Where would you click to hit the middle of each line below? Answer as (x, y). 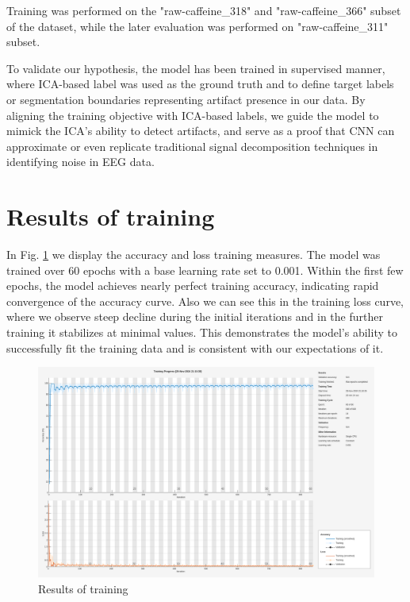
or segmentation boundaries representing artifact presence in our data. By (186, 99)
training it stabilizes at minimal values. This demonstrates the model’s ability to (202, 332)
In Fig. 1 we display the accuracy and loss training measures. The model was (194, 255)
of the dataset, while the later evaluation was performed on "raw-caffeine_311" (197, 26)
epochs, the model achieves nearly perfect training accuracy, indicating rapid (193, 286)
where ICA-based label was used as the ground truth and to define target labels (200, 84)
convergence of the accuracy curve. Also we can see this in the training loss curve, (205, 301)
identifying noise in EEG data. (80, 162)
